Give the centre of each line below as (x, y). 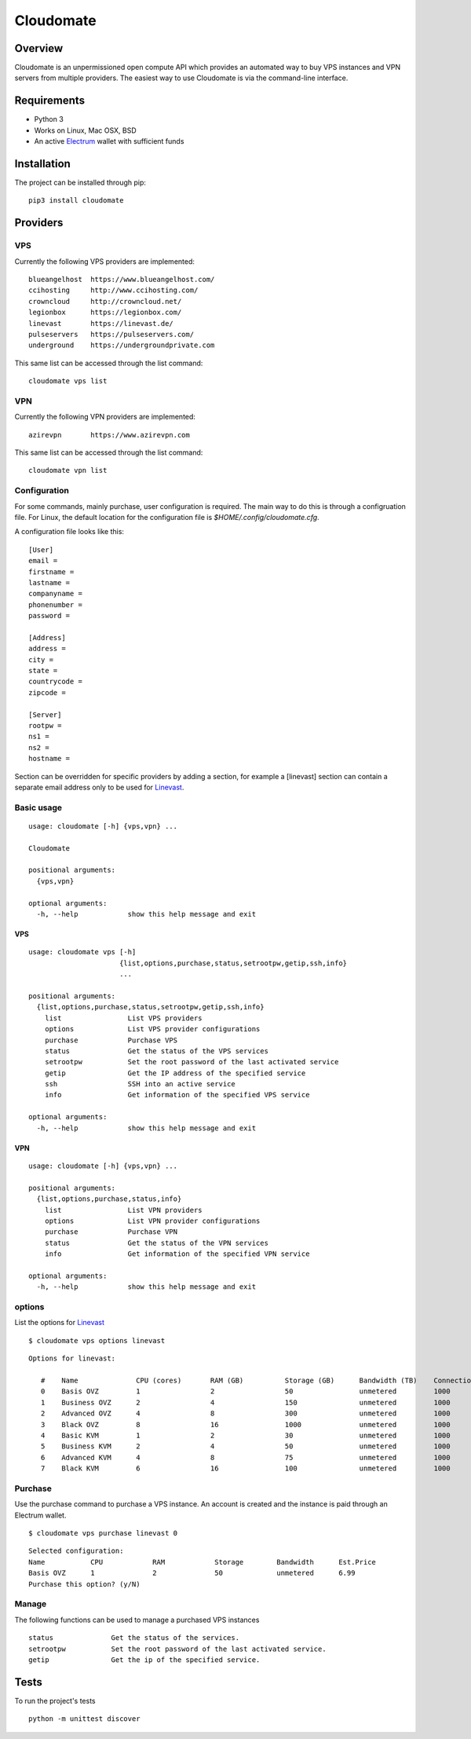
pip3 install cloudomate (76, 201)
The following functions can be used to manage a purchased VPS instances (137, 1620)
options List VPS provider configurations (152, 1029)
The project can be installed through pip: (80, 183)
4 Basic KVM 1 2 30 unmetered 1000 (245, 1435)
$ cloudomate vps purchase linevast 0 (103, 1533)
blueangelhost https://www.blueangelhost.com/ (122, 279)
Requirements (50, 101)
